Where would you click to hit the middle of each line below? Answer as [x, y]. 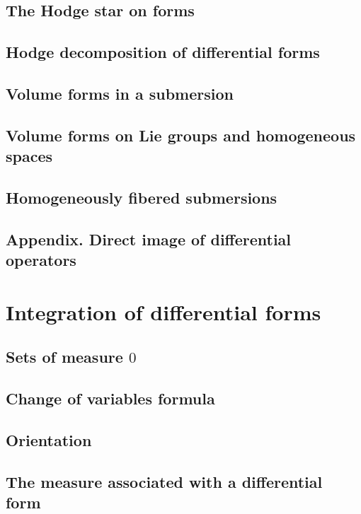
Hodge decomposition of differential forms [163, 52]
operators [41, 260]
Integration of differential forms [164, 311]
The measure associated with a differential [164, 481]
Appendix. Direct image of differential [149, 239]
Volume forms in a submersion [120, 93]
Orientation [49, 439]
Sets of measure [64, 357]
